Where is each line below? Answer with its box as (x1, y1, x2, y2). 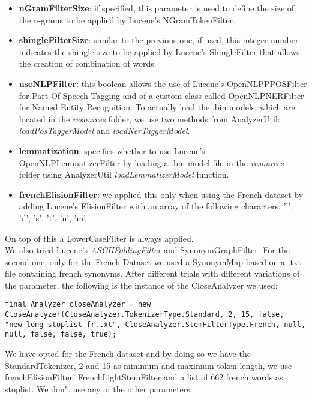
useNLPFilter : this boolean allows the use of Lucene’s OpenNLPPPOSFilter (19, 77, 307, 89)
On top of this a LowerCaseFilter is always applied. (5, 232, 194, 244)
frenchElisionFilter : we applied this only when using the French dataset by (19, 188, 304, 200)
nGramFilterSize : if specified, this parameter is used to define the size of (19, 2, 295, 14)
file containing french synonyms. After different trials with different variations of (5, 267, 300, 280)
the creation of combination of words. (19, 57, 157, 70)
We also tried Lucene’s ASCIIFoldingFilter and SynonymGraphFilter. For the (5, 244, 290, 256)
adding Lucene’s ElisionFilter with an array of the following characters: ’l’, (19, 200, 293, 212)
